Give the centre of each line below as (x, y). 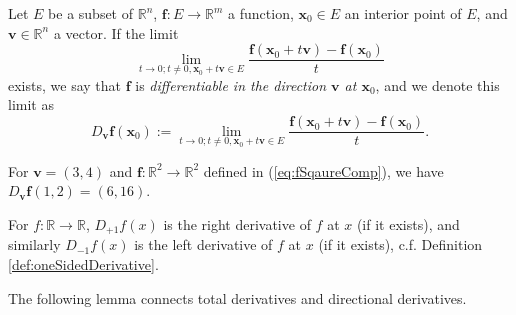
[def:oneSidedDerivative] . (83, 263)
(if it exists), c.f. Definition (400, 244)
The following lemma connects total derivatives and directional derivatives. (237, 297)
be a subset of (91, 13)
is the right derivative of (237, 223)
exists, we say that (64, 84)
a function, (261, 13)
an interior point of (403, 13)
